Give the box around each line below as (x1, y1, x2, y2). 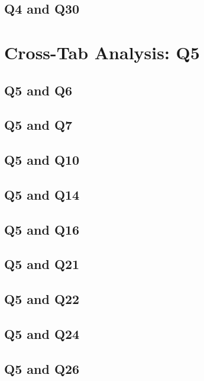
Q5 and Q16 (4, 220, 80, 238)
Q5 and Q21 (4, 255, 80, 273)
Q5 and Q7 (4, 116, 73, 134)
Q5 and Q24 (4, 325, 80, 343)
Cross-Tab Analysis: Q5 (4, 40, 200, 64)
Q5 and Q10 (4, 151, 80, 169)
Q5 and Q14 (4, 185, 80, 203)
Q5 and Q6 (4, 81, 73, 99)
